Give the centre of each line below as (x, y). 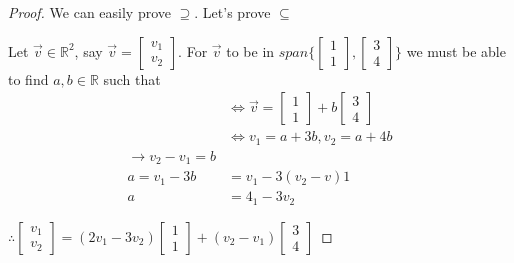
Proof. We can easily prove (89, 12)
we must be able (456, 50)
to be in (250, 50)
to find (28, 78)
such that (132, 78)
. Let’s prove (232, 12)
